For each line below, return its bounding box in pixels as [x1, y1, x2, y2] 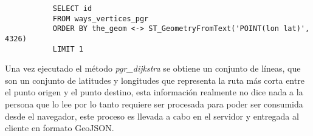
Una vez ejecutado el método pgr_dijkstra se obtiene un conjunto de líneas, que [5, 62, 301, 75]
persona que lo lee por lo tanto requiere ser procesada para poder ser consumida [5, 98, 303, 110]
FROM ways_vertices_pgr [52, 14, 149, 23]
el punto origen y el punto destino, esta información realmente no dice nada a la [5, 86, 303, 98]
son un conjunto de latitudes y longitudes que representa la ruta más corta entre [5, 73, 304, 86]
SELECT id [52, 4, 92, 13]
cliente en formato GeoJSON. [5, 121, 114, 134]
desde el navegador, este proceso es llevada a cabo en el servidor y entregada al [5, 109, 299, 122]
